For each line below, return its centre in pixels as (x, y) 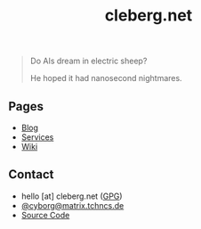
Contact (31, 175)
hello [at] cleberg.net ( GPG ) (72, 196)
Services (37, 137)
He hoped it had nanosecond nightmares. (106, 78)
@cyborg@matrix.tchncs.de (72, 205)
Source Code (45, 215)
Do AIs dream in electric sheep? (88, 61)
